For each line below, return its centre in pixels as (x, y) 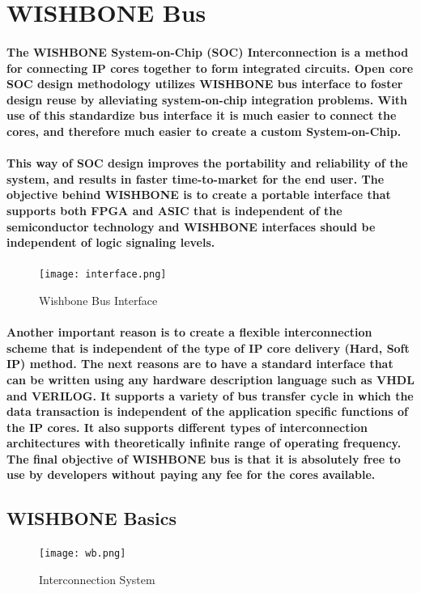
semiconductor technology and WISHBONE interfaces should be (191, 226)
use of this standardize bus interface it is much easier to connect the (202, 115)
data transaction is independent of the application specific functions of (207, 411)
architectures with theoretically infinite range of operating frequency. (204, 443)
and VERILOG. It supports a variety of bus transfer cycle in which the (210, 395)
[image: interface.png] (103, 275)
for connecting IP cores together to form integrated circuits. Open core (210, 68)
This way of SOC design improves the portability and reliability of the (207, 163)
